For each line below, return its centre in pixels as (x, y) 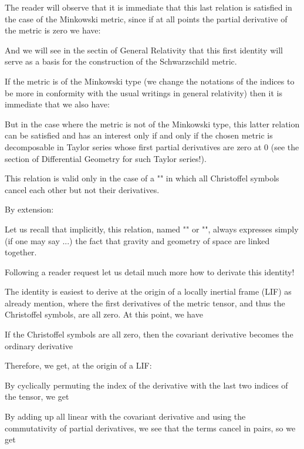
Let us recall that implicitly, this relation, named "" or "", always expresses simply (152, 229)
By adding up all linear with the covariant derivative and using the (125, 416)
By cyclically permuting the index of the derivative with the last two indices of (146, 385)
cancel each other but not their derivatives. (82, 189)
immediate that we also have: (57, 104)
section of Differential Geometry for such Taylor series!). (106, 158)
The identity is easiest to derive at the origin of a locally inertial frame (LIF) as (148, 291)
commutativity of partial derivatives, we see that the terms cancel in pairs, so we (150, 428)
